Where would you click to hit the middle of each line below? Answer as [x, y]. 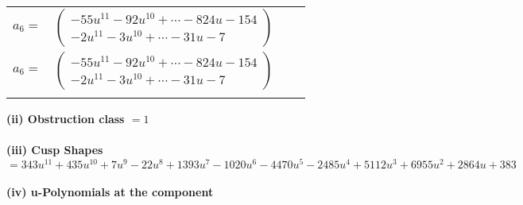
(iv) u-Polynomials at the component [110, 192]
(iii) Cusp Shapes [55, 150]
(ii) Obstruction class [66, 118]
